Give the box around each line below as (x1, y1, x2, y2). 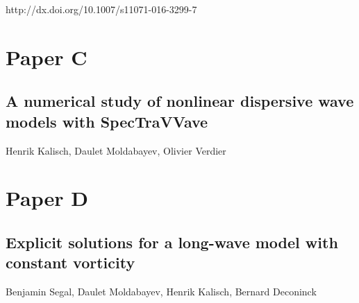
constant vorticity (6, 252, 135, 273)
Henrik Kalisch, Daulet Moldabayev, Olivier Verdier (6, 143, 226, 157)
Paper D (6, 184, 89, 212)
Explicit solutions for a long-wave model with (6, 231, 338, 252)
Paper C (6, 42, 87, 71)
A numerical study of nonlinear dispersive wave (6, 90, 354, 112)
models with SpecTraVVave (6, 110, 208, 132)
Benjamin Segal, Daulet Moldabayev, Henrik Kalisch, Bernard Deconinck (6, 284, 317, 299)
